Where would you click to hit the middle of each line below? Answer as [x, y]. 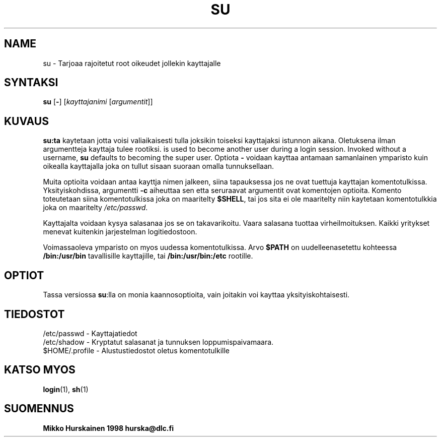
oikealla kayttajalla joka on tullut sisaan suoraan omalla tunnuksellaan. [159, 166]
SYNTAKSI [31, 83]
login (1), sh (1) [66, 389]
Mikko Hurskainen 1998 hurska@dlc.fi [108, 428]
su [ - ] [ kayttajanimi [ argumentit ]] [98, 102]
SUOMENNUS [39, 409]
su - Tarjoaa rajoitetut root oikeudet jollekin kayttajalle [132, 63]
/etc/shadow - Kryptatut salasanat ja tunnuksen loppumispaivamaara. [158, 342]
